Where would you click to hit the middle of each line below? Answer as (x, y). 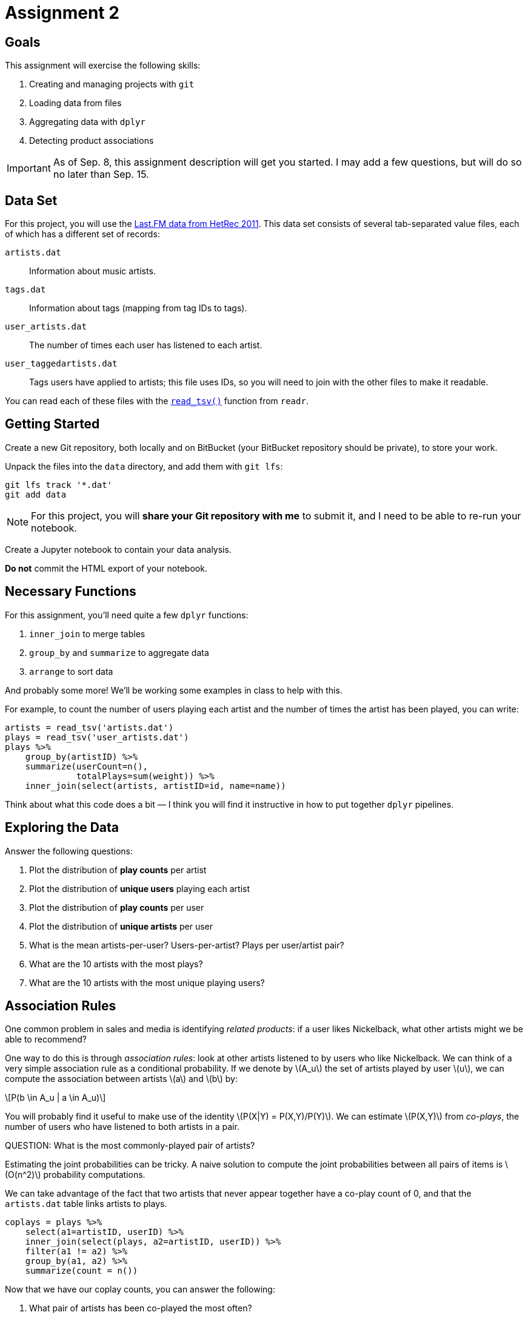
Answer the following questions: (69, 851)
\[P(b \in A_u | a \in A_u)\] (55, 1098)
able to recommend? (46, 1039)
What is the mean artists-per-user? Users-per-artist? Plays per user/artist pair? (187, 945)
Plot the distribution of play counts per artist (118, 870)
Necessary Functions (71, 592)
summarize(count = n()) (82, 1271)
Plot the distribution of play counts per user (117, 907)
